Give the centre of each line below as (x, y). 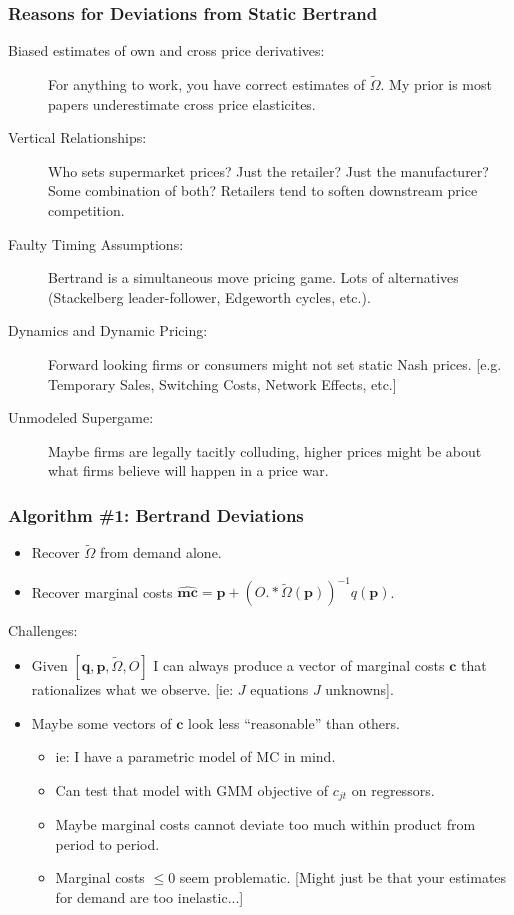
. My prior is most (436, 84)
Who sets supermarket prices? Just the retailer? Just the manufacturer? (268, 170)
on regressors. (393, 789)
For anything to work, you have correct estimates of (207, 84)
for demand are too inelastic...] (149, 897)
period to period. (107, 843)
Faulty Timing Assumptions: (96, 243)
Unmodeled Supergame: (81, 417)
